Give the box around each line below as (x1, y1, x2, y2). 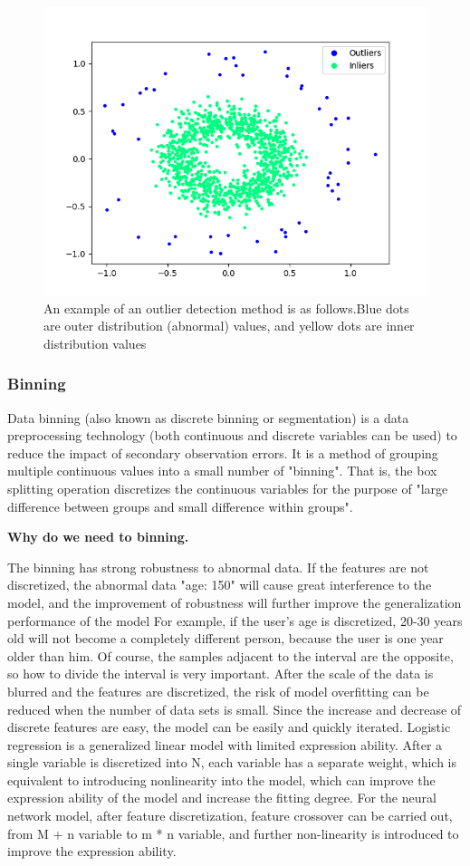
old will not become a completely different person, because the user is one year (7, 629, 444, 648)
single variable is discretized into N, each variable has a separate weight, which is (7, 753, 457, 772)
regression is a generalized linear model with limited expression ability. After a (7, 735, 443, 754)
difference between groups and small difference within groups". (7, 496, 353, 515)
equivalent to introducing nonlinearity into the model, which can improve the (7, 770, 436, 789)
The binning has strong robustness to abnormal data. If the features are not (7, 557, 429, 576)
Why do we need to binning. (7, 527, 189, 546)
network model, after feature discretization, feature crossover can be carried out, (7, 806, 453, 825)
